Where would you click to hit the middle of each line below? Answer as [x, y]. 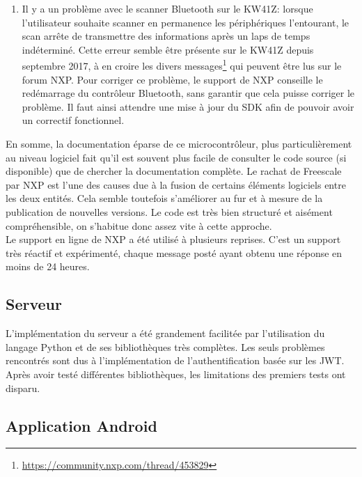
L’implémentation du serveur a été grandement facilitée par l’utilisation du [165, 333]
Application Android [81, 425]
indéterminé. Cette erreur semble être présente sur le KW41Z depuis [168, 49]
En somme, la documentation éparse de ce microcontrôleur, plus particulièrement [179, 143]
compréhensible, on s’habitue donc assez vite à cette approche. [139, 225]
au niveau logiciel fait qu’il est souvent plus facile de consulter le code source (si [176, 157]
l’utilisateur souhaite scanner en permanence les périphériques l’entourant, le [186, 22]
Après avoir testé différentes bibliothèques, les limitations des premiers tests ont [176, 374]
